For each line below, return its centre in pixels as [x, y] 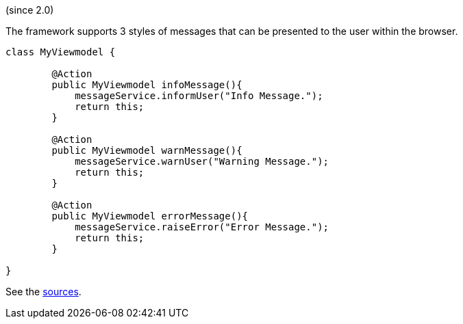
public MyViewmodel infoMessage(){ [147, 85]
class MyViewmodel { [61, 52]
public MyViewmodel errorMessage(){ [150, 216]
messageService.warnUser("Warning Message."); [202, 161]
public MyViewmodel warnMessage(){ [147, 150]
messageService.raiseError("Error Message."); [202, 227]
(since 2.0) [30, 10]
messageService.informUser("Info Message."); [199, 96]
